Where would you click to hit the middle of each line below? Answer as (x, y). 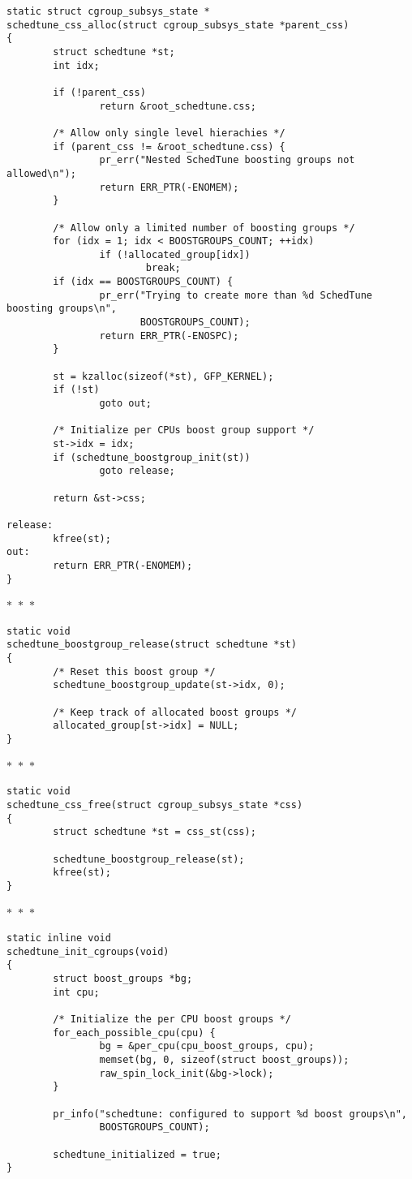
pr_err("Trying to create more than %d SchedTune (236, 295)
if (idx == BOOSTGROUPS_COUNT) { (143, 282)
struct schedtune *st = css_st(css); (154, 832)
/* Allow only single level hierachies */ (169, 133)
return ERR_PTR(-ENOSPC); (169, 336)
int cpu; (76, 992)
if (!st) (76, 390)
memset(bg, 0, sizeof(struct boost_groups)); (224, 1060)
